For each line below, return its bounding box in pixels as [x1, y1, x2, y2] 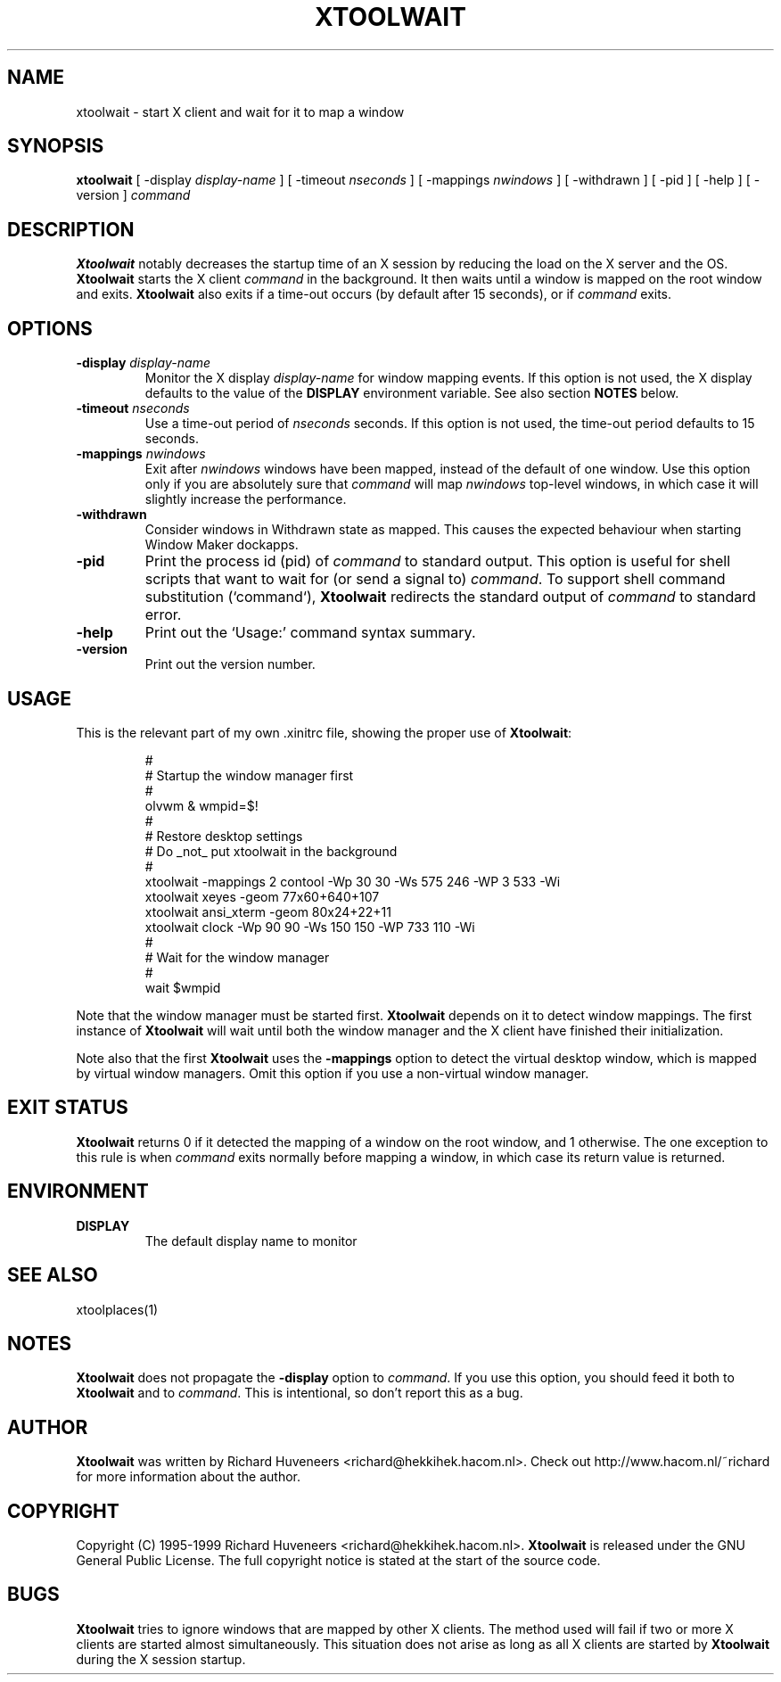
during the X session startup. [76, 1651, 246, 1667]
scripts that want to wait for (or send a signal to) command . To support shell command [144, 570, 726, 589]
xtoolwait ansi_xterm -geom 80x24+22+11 [144, 903, 391, 919]
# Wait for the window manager [144, 949, 330, 965]
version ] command [76, 187, 191, 203]
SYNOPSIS [7, 135, 104, 158]
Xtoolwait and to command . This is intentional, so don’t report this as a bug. [76, 1385, 523, 1401]
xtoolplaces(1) [76, 1301, 159, 1317]
